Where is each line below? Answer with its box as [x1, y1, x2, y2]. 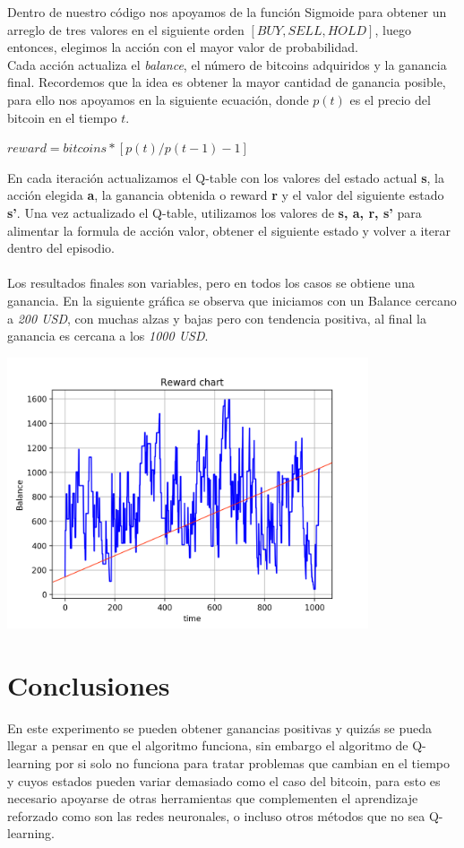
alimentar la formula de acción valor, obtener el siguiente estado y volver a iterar [7, 221, 451, 239]
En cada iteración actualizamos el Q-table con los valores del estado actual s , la [7, 168, 444, 186]
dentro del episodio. [7, 238, 115, 257]
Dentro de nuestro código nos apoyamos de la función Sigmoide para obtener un [7, 3, 447, 21]
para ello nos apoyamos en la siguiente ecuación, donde [7, 90, 309, 108]
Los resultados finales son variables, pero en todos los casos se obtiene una [7, 273, 415, 292]
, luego [374, 20, 411, 39]
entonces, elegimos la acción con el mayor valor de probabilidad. [7, 38, 358, 56]
